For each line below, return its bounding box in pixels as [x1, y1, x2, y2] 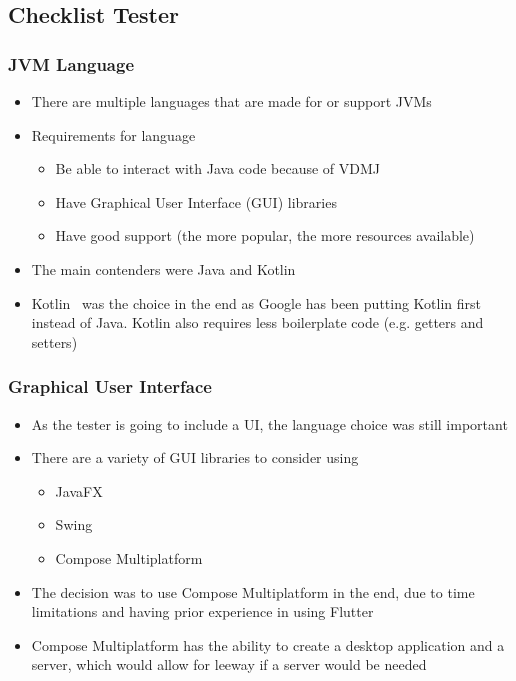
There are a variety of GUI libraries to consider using [31, 447, 359, 468]
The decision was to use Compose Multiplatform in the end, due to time [31, 581, 475, 602]
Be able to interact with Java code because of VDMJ [55, 158, 381, 179]
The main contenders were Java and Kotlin [31, 258, 296, 279]
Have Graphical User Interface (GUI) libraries [55, 191, 337, 212]
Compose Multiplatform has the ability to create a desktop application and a [31, 634, 505, 655]
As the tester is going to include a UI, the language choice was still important [31, 413, 508, 434]
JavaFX [55, 480, 103, 501]
